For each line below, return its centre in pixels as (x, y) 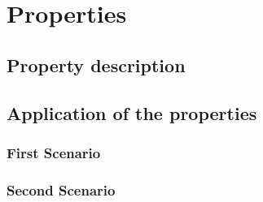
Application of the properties (132, 112)
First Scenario (54, 152)
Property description (96, 64)
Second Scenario (61, 189)
